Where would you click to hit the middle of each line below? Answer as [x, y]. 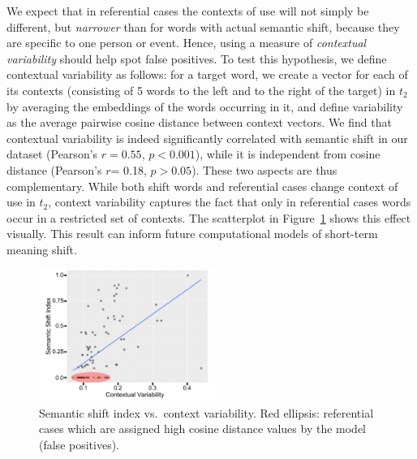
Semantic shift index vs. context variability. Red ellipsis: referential [206, 412]
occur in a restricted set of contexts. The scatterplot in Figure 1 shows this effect [209, 217]
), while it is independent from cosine [288, 154]
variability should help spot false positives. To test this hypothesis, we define [197, 58]
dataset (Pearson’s [52, 154]
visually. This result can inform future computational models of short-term [192, 234]
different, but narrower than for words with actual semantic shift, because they [203, 26]
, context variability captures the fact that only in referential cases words [230, 202]
